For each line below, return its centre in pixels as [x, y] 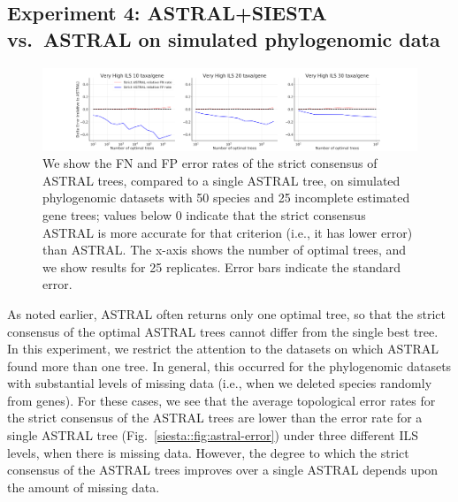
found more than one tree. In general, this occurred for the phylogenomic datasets [229, 365]
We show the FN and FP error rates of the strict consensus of [210, 163]
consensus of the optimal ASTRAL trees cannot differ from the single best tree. [223, 331]
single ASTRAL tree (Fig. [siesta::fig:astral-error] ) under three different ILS [213, 435]
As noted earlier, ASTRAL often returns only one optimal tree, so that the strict [226, 313]
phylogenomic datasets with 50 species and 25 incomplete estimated [226, 198]
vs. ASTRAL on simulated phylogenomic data [224, 38]
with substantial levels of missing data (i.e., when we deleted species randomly [220, 383]
